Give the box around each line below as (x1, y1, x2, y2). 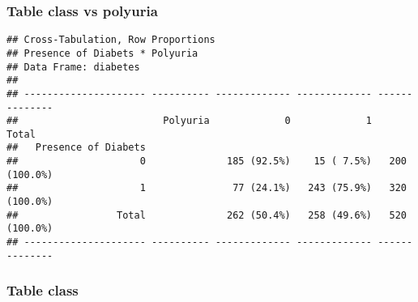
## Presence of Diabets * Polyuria (6, 47, 198, 59)
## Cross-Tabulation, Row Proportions (6, 34, 215, 46)
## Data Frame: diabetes (6, 61, 140, 73)
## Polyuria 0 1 (6, 115, 373, 127)
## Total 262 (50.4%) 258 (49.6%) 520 (6, 209, 407, 221)
